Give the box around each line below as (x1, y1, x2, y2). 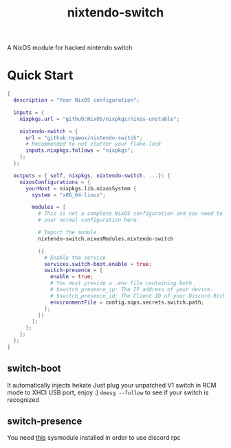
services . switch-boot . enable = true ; (43, 260, 153, 267)
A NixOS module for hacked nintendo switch (7, 43, 133, 52)
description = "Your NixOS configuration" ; (13, 97, 140, 104)
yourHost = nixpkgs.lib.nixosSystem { (25, 185, 137, 192)
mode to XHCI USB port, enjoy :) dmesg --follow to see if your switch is (7, 388, 209, 396)
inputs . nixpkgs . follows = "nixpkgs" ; (25, 147, 134, 154)
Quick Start (7, 67, 74, 83)
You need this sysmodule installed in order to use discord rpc (7, 434, 181, 442)
